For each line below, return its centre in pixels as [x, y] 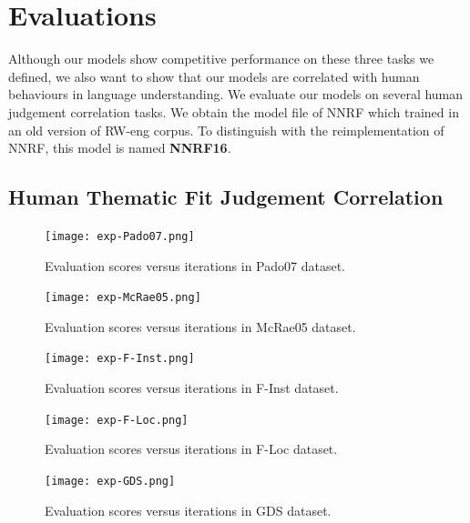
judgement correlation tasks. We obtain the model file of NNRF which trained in [234, 111]
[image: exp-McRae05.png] [123, 298]
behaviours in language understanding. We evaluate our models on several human [236, 94]
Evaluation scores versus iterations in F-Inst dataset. [192, 388]
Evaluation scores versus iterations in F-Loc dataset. [191, 449]
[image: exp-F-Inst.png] [120, 359]
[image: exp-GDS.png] [110, 481]
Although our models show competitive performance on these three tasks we [221, 59]
